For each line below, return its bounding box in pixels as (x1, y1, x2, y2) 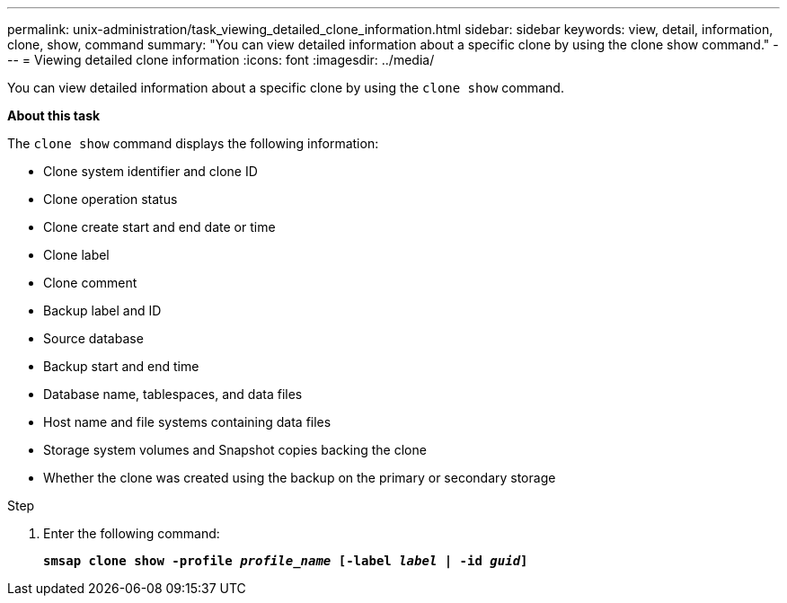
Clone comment (43, 275, 137, 290)
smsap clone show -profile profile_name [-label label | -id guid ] (43, 554, 528, 568)
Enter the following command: (43, 526, 220, 541)
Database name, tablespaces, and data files (43, 386, 303, 402)
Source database (43, 331, 144, 346)
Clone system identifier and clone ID (43, 164, 258, 179)
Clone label (43, 247, 110, 262)
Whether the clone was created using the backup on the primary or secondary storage (43, 470, 556, 485)
